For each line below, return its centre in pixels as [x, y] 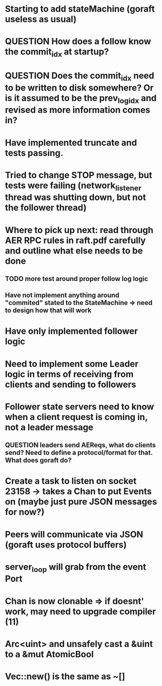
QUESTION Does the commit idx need [80, 77]
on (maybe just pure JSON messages [81, 502]
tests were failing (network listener [73, 186]
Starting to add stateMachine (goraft [80, 9]
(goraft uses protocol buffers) [66, 544]
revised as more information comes [78, 110]
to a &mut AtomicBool [49, 654]
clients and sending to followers [71, 384]
